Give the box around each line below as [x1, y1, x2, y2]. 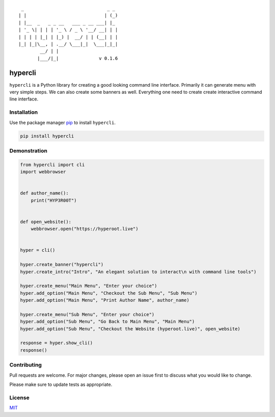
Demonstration [9, 147, 48, 154]
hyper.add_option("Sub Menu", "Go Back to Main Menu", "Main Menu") [20, 319, 195, 325]
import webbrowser [20, 169, 66, 175]
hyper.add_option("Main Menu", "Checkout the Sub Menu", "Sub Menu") [20, 290, 198, 296]
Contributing [9, 361, 42, 369]
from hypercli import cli [20, 162, 85, 168]
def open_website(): [20, 219, 71, 224]
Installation [9, 109, 38, 116]
